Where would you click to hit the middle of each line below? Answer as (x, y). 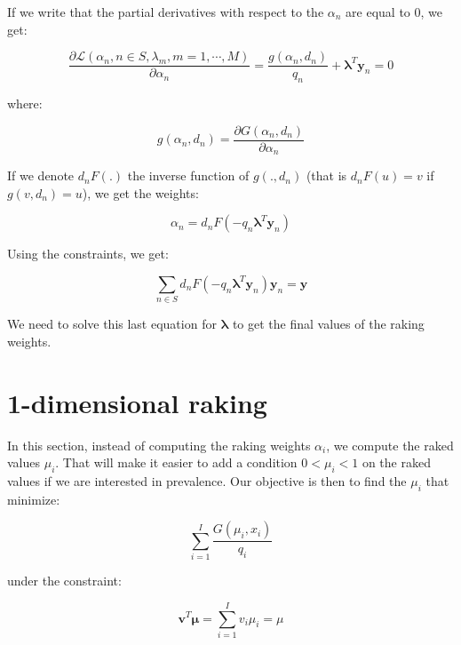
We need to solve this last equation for (112, 324)
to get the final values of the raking (328, 324)
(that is (326, 175)
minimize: (34, 499)
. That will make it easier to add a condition (176, 462)
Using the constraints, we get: (88, 254)
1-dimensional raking (137, 402)
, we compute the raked (390, 445)
